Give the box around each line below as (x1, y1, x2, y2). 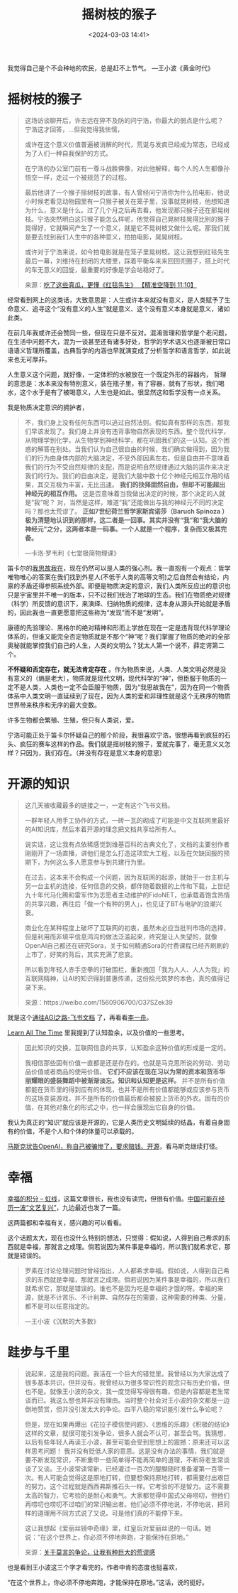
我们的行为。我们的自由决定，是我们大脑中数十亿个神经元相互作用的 (24, 471, 224, 480)
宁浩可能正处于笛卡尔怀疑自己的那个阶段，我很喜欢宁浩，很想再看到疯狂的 (7, 730, 225, 739)
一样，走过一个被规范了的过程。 (37, 173, 131, 181)
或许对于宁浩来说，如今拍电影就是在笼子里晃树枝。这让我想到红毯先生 (24, 247, 230, 256)
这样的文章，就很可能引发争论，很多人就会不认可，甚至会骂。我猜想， (24, 1429, 230, 1437)
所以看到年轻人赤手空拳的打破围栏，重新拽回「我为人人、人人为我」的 (24, 965, 230, 973)
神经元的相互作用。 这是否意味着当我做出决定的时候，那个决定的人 (24, 489, 220, 497)
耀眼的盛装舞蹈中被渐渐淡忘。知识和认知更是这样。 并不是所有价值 (30, 1076, 225, 1084)
